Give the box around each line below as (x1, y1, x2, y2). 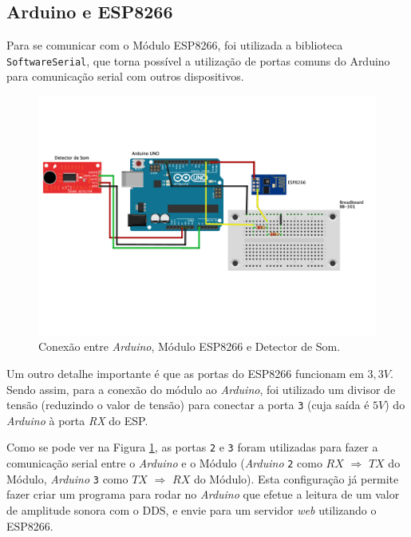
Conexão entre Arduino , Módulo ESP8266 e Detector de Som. (38, 338, 341, 355)
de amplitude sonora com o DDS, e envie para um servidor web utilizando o (6, 502, 377, 519)
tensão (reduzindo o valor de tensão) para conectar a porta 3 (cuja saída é (6, 396, 370, 413)
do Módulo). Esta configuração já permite (193, 470, 399, 487)
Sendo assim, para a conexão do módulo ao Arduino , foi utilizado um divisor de (6, 380, 396, 397)
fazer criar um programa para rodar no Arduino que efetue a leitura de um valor (6, 486, 400, 503)
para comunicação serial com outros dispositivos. (6, 68, 244, 85)
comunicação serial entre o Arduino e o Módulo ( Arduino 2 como (6, 455, 322, 471)
